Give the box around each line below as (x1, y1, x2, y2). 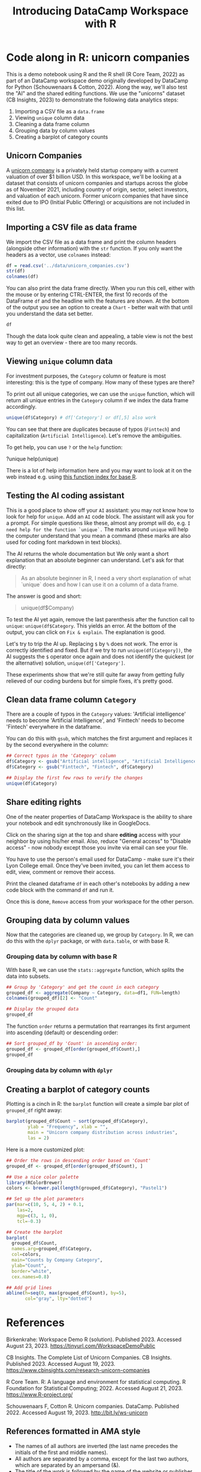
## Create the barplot (6, 1229, 63, 1235)
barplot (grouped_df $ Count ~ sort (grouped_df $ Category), (6, 1118, 148, 1124)
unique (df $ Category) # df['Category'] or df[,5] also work (6, 414, 157, 421)
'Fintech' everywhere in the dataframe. (6, 723, 102, 731)
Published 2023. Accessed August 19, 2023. (6, 1360, 115, 1368)
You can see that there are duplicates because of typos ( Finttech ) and (6, 425, 181, 433)
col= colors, (11, 1252, 42, 1258)
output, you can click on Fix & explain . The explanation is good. (6, 629, 166, 636)
